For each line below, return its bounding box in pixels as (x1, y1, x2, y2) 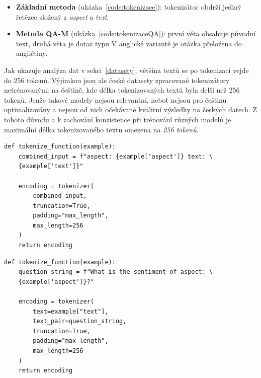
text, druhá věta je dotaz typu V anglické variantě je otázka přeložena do (16, 38, 242, 48)
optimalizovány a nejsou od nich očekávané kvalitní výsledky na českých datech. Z (4, 104, 257, 115)
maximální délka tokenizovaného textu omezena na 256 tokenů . (4, 124, 199, 134)
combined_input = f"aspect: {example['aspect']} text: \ (18, 153, 213, 160)
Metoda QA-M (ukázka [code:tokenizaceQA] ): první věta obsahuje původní (16, 28, 256, 39)
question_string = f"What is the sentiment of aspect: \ (18, 268, 213, 276)
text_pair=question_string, (33, 318, 127, 325)
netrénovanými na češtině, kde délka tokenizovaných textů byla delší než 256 (4, 85, 240, 95)
